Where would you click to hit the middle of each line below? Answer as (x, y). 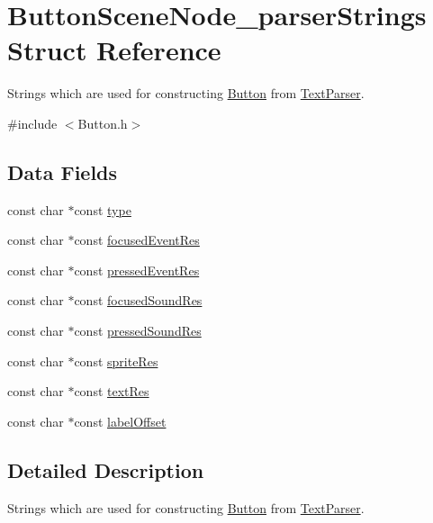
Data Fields (63, 171)
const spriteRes (116, 361)
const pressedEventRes (137, 270)
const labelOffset (120, 421)
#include (32, 123)
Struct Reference (114, 50)
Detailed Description (106, 469)
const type (103, 209)
